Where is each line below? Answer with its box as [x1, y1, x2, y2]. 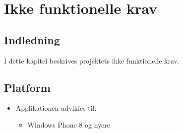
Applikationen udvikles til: [15, 103, 97, 113]
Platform [4, 79, 51, 95]
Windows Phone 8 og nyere [27, 119, 110, 130]
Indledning [4, 32, 60, 47]
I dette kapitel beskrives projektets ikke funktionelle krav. [4, 55, 180, 66]
